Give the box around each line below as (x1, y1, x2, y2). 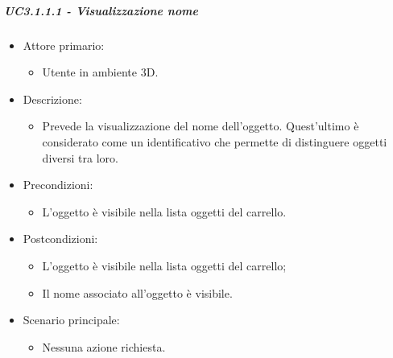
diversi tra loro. (42, 149, 118, 166)
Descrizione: (23, 90, 82, 107)
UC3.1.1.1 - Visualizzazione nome (4, 2, 198, 19)
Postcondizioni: (23, 230, 98, 247)
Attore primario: (23, 36, 105, 53)
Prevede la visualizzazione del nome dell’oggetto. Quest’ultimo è (42, 117, 359, 134)
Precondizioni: (23, 176, 93, 193)
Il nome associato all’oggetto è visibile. (42, 284, 233, 301)
